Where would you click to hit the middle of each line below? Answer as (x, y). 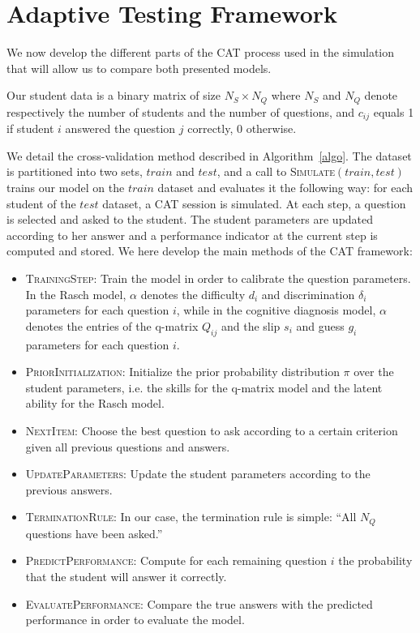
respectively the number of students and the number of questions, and (181, 111)
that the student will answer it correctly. (126, 576)
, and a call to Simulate (276, 171)
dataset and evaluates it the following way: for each (285, 187)
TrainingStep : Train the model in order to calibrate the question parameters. (218, 278)
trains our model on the (66, 187)
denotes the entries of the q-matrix (112, 325)
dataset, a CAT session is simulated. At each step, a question (254, 203)
